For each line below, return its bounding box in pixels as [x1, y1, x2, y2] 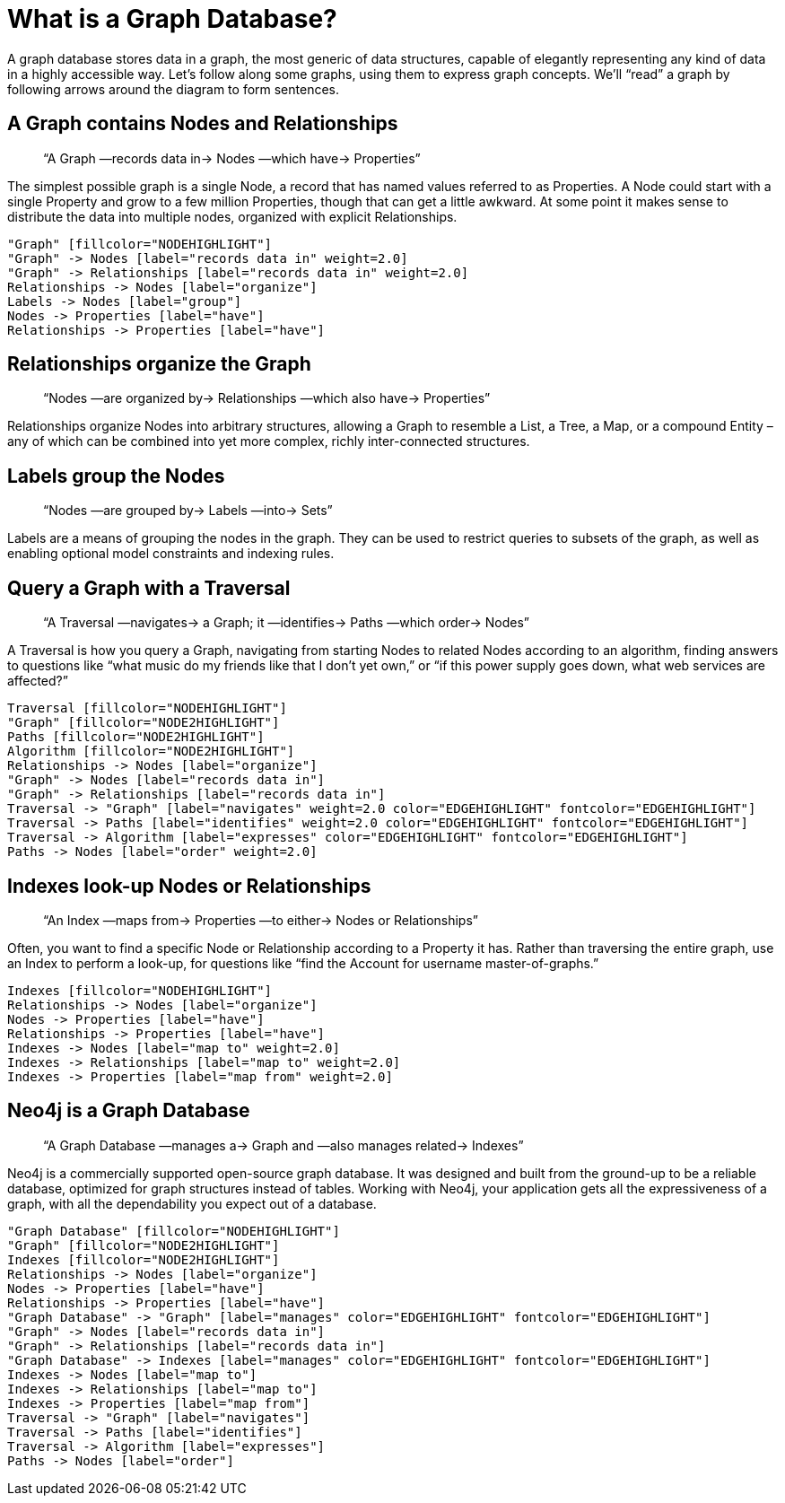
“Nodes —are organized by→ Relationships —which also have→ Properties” [43, 390, 491, 406]
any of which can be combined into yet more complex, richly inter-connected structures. [7, 433, 530, 450]
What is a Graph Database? [7, 4, 337, 34]
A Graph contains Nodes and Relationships [7, 112, 398, 135]
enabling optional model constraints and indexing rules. [7, 546, 335, 562]
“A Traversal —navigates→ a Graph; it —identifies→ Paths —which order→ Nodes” [43, 615, 529, 631]
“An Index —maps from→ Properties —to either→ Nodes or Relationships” [43, 912, 478, 928]
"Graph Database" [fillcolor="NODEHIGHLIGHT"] [7, 1223, 340, 1238]
